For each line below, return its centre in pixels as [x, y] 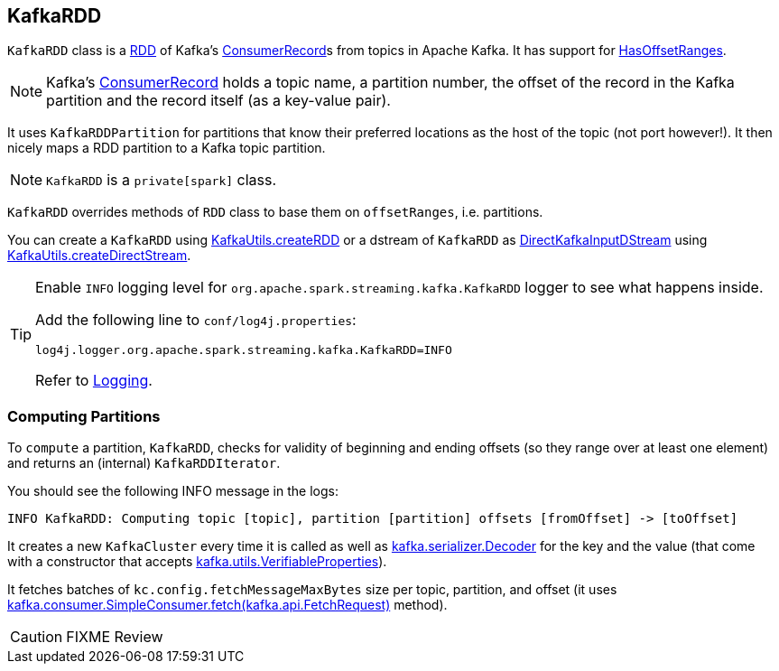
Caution [37, 637]
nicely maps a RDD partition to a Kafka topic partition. [167, 148]
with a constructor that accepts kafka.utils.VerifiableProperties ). [197, 562]
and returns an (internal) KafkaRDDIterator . [144, 463]
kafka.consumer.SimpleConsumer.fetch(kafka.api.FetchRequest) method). [227, 605]
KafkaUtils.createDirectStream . [99, 256]
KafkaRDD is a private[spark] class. [162, 180]
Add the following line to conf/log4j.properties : [196, 320]
